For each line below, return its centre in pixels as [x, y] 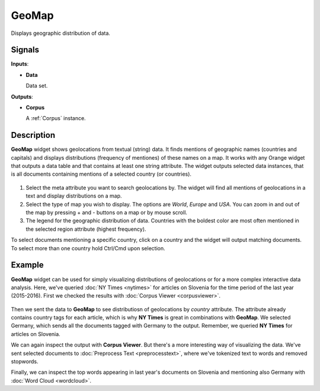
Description [33, 135]
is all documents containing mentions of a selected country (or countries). [101, 174]
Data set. [37, 86]
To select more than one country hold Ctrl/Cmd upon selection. [88, 248]
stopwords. [25, 361]
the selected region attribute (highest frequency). [86, 229]
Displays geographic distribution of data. [61, 33]
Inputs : [20, 64]
